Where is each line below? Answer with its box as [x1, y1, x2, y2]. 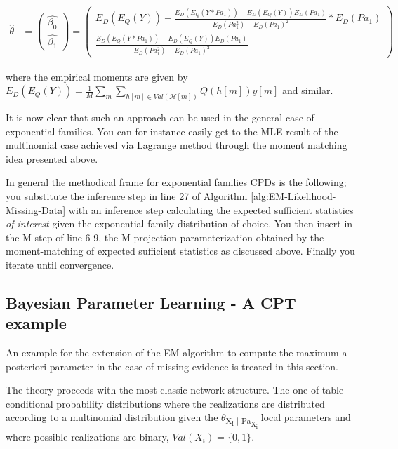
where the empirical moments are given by [6, 69, 188, 83]
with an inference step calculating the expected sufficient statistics [68, 202, 354, 217]
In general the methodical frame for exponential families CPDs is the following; [6, 175, 347, 189]
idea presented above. [6, 151, 98, 166]
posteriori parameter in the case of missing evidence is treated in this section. [6, 358, 338, 373]
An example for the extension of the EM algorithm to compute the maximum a [6, 345, 347, 360]
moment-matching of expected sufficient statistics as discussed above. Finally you [6, 243, 355, 258]
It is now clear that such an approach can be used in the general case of [6, 109, 314, 124]
